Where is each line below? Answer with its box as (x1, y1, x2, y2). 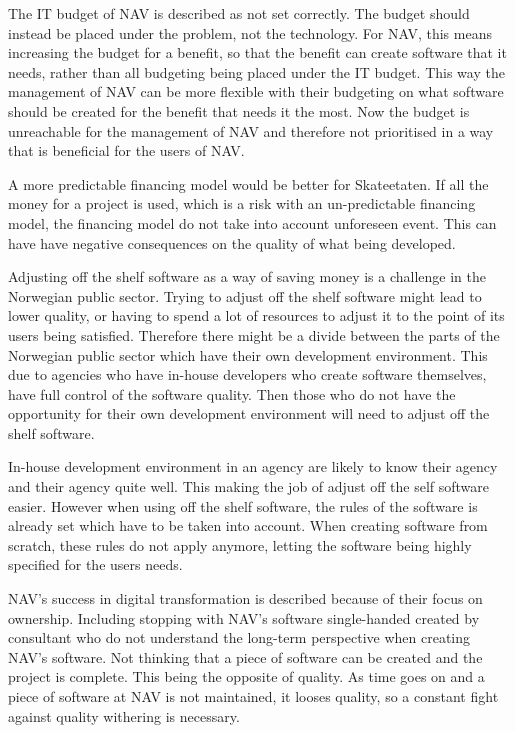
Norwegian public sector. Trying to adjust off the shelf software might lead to (8, 285, 482, 306)
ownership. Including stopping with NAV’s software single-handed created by (8, 607, 480, 628)
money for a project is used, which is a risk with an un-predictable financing (8, 193, 476, 214)
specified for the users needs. (8, 554, 183, 575)
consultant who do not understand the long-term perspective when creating (8, 627, 471, 648)
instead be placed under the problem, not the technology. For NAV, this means (8, 22, 492, 43)
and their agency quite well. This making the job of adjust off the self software (8, 476, 490, 497)
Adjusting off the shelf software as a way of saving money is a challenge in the (8, 266, 487, 287)
